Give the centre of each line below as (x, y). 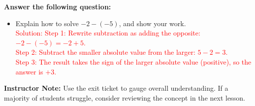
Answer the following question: (58, 6)
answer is (29, 71)
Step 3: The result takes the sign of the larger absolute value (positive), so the (133, 61)
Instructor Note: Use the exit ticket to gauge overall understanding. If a (116, 88)
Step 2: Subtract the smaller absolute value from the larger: (105, 52)
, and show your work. (152, 23)
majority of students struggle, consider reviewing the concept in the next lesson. (125, 97)
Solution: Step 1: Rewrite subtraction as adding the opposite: (108, 33)
